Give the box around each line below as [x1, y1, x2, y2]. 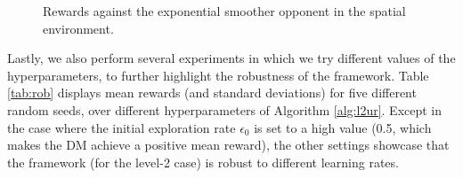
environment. [43, 19, 114, 37]
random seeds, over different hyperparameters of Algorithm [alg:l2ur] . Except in [7, 100, 443, 119]
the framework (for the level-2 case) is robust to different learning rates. [7, 152, 399, 171]
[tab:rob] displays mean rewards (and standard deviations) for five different [7, 83, 417, 102]
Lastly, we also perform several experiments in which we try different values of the [7, 49, 456, 67]
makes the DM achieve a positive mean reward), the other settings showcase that [7, 135, 450, 154]
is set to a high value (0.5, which [254, 118, 432, 136]
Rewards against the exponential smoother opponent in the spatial [43, 2, 406, 19]
